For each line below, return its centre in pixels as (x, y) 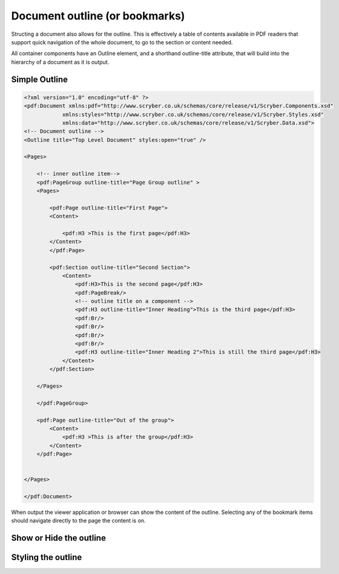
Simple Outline (39, 79)
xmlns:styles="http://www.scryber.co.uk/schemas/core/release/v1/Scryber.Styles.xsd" (193, 114)
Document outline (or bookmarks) (98, 16)
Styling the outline (47, 557)
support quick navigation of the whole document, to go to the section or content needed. (122, 42)
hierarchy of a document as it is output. (60, 62)
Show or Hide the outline (58, 538)
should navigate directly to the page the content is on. (78, 521)
